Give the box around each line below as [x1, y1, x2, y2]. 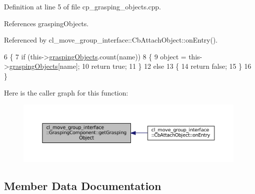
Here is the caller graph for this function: [4, 87, 128, 97]
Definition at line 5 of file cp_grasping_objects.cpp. [4, 1, 161, 11]
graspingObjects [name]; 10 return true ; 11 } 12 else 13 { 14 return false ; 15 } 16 [9, 61, 252, 71]
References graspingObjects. [4, 18, 89, 28]
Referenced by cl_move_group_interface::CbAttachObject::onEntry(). [4, 35, 218, 45]
